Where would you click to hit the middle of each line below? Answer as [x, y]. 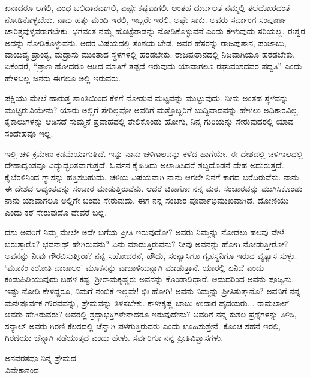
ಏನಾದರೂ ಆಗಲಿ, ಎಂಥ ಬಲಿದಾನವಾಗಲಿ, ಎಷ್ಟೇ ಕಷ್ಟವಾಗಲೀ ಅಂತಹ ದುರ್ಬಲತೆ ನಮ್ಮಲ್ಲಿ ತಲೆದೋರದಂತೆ [148, 7]
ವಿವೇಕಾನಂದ [22, 369]
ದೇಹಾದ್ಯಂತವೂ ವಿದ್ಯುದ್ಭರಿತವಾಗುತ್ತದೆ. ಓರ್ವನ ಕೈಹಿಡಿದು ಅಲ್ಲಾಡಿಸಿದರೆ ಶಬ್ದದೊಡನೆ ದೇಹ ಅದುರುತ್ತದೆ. [145, 165]
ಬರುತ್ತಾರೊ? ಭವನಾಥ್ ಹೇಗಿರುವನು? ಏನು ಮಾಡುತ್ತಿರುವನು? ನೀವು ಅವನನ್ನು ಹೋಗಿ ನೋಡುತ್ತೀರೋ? [147, 244]
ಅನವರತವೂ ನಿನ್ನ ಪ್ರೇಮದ [40, 358]
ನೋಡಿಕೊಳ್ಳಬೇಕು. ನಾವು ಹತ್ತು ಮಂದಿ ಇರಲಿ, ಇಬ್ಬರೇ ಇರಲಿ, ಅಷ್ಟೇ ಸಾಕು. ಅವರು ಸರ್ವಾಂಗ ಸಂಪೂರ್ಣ [146, 19]
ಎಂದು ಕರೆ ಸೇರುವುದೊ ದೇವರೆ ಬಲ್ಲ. [56, 212]
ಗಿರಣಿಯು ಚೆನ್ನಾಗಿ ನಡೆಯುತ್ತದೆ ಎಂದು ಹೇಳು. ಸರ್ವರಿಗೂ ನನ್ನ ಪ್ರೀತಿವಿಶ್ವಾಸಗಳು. [114, 338]
